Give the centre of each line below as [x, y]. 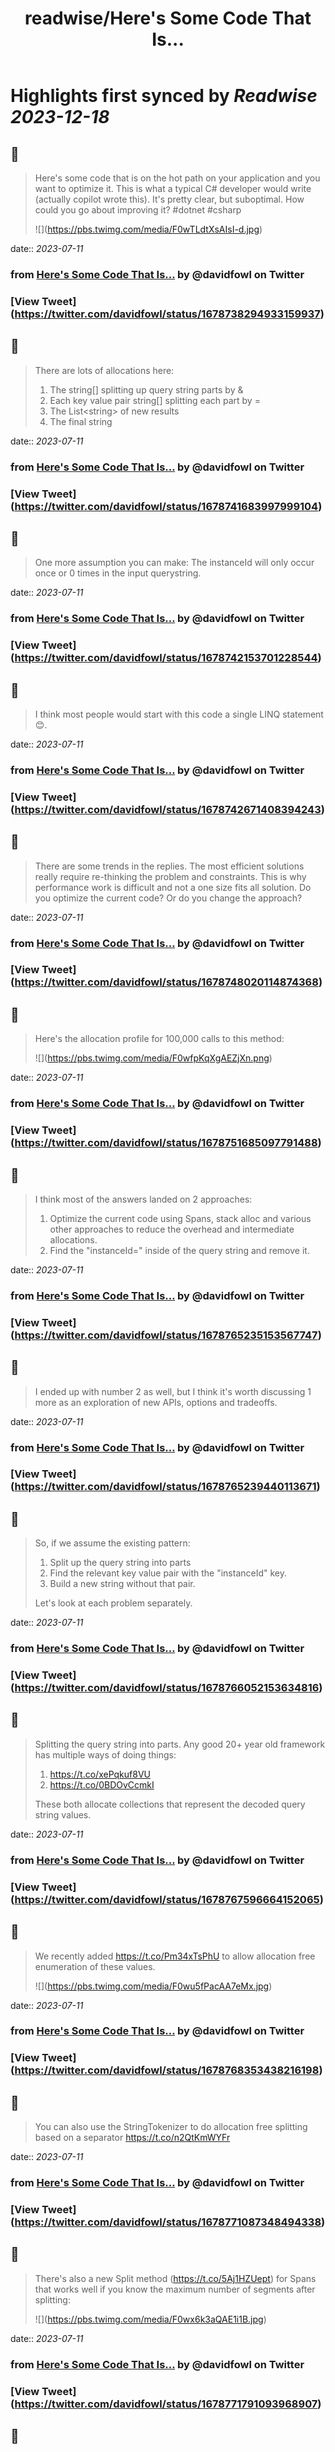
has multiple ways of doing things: [105, 1754]
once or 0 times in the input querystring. [118, 573]
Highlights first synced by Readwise [164, 96]
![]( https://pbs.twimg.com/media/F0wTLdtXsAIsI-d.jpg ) [148, 229]
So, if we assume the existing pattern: [112, 1543]
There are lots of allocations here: [104, 370]
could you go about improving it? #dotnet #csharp [138, 210]
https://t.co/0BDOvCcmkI [102, 1784]
